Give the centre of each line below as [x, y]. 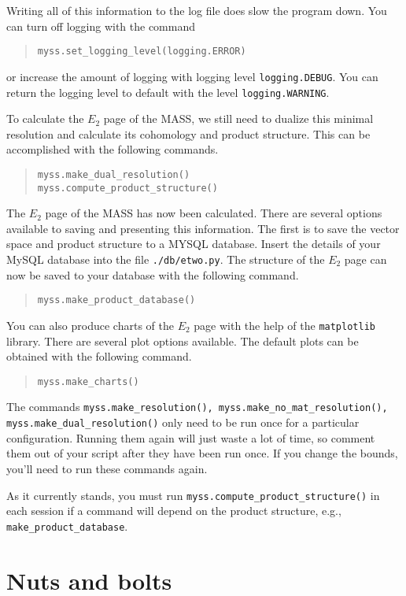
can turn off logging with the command [101, 26]
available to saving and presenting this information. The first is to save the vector [203, 228]
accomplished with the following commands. [113, 149]
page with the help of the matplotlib [284, 325]
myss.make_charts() [88, 381]
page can [365, 259]
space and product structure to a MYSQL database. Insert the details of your [194, 244]
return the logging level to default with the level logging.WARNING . [168, 92]
